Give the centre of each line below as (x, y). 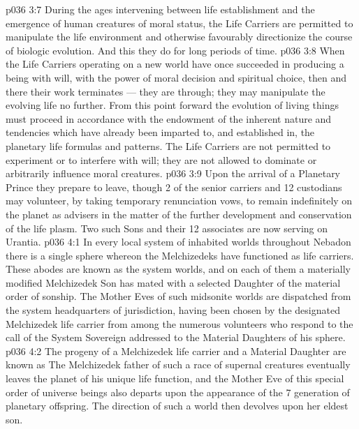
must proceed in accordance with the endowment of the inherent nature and (169, 118)
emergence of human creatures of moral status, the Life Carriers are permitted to (179, 23)
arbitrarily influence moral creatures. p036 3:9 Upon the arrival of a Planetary (173, 173)
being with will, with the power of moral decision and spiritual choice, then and (176, 77)
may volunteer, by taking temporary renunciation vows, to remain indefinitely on (179, 201)
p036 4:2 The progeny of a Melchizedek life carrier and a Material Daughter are (176, 351)
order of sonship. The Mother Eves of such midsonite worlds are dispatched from (178, 296)
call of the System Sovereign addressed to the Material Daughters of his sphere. (176, 337)
